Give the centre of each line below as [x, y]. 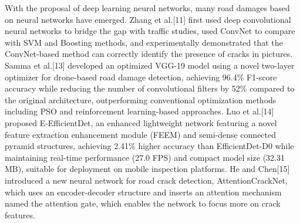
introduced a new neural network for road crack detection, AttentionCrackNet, [146, 180]
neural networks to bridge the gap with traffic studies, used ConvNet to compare [150, 31]
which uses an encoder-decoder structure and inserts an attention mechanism [143, 192]
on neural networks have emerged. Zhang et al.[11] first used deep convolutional [148, 19]
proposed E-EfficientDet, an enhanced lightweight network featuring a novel [141, 122]
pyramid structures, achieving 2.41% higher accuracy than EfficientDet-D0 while [149, 146]
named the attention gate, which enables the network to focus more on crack [143, 203]
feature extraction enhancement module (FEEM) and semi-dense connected [141, 134]
